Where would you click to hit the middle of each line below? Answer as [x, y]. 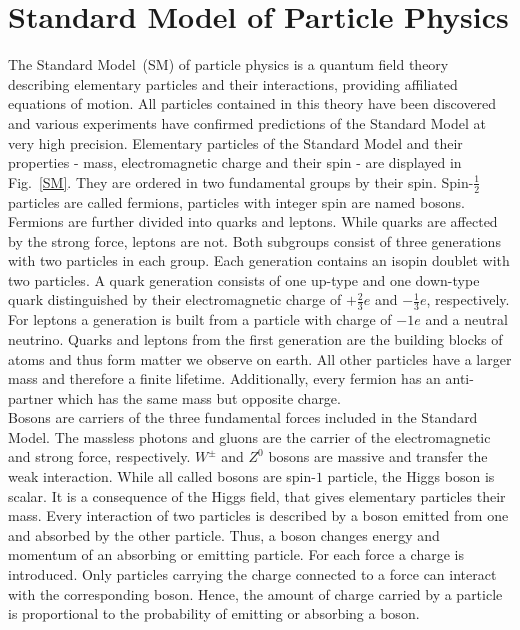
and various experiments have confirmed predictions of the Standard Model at [247, 122]
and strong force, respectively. [99, 456]
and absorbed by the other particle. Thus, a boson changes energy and [224, 534]
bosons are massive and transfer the [378, 456]
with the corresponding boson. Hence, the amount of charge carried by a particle [255, 593]
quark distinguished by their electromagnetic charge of [175, 299]
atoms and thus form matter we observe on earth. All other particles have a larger [260, 358]
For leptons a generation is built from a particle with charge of [200, 319]
